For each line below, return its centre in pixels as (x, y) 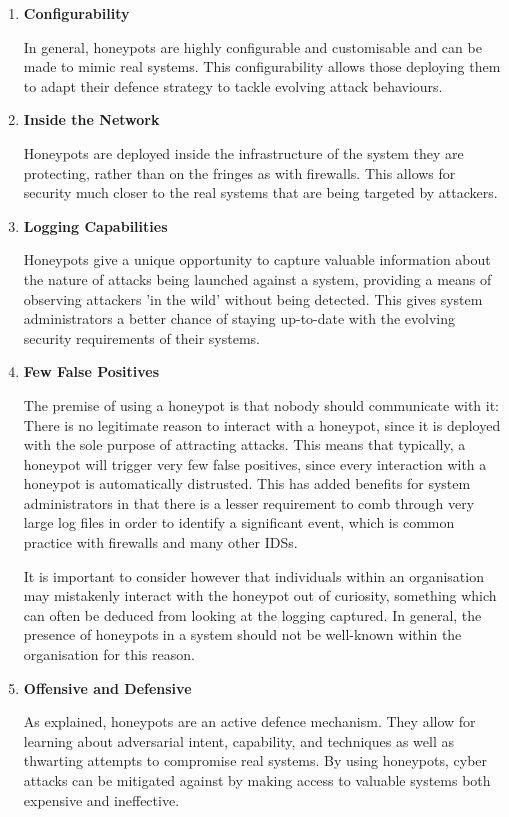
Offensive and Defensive (107, 687)
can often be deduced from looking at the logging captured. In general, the (252, 614)
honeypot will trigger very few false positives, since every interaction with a (255, 463)
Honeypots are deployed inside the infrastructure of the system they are (243, 152)
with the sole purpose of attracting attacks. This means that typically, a (244, 444)
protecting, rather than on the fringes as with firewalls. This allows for (239, 172)
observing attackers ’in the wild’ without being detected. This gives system (253, 298)
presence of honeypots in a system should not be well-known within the (242, 634)
